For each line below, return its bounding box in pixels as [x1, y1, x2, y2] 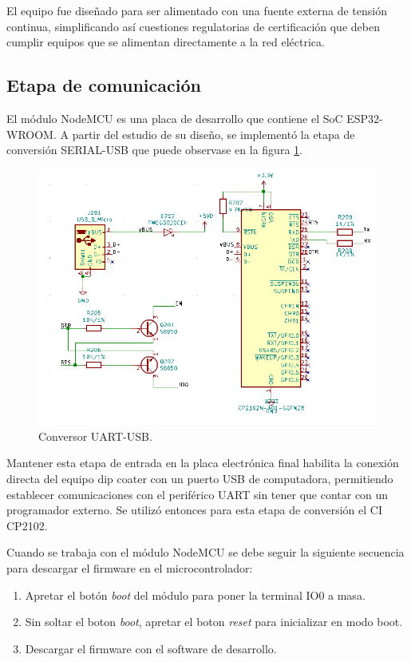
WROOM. [6, 125, 57, 142]
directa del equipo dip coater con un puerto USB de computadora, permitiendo [6, 470, 393, 487]
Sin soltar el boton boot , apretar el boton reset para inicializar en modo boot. [25, 613, 403, 630]
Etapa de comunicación [6, 73, 201, 97]
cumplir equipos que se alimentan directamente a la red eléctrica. [6, 34, 325, 50]
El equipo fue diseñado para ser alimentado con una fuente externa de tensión [6, 2, 387, 18]
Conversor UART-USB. [38, 427, 152, 444]
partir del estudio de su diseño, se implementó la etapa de [72, 125, 355, 142]
